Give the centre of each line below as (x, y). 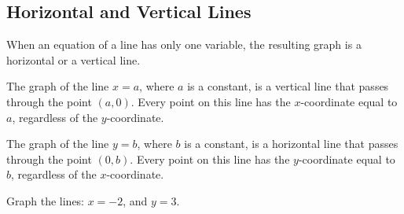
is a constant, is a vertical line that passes (288, 86)
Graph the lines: (46, 200)
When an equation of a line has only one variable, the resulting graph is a (184, 44)
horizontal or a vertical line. (73, 59)
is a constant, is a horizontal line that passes (291, 144)
